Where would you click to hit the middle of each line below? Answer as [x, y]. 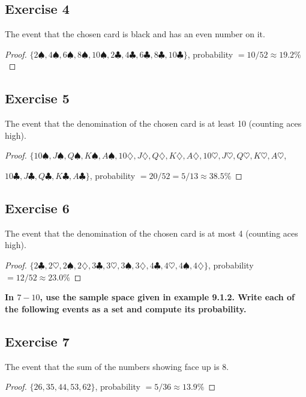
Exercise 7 [37, 341]
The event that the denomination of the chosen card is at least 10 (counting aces [153, 123]
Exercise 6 [37, 208]
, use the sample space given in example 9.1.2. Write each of [167, 297]
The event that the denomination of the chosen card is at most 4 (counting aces [151, 233]
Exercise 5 [37, 98]
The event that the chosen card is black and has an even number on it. [135, 34]
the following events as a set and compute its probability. [126, 308]
